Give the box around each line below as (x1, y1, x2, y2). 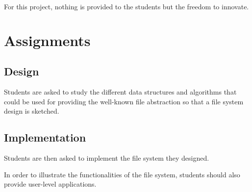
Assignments (4, 30, 91, 50)
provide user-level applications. (4, 179, 97, 189)
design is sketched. (4, 106, 59, 116)
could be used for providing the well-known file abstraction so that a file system (4, 96, 244, 106)
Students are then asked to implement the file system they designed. (4, 153, 209, 163)
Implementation (4, 130, 86, 145)
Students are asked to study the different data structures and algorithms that (4, 87, 237, 97)
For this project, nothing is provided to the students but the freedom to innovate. (4, 1, 249, 11)
